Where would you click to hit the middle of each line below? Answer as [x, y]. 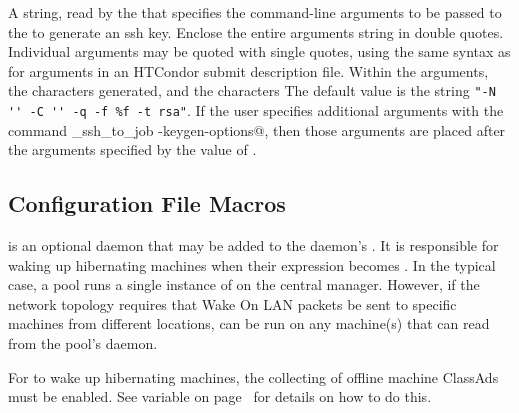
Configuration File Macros [147, 203]
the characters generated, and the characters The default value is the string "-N [252, 90]
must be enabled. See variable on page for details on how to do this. [220, 396]
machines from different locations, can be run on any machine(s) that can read [249, 323]
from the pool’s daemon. [83, 343]
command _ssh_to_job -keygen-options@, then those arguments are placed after [257, 129]
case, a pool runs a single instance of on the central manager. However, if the [244, 284]
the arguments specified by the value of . [132, 149]
